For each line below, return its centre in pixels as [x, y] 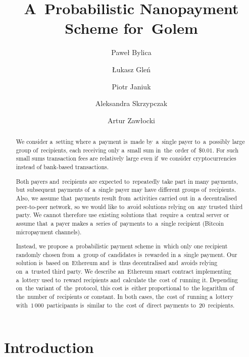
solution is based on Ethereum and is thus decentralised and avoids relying [117, 263]
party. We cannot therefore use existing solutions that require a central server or [122, 215]
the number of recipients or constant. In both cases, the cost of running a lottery [124, 297]
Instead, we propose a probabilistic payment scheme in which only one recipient [122, 246]
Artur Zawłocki [131, 120]
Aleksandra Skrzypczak [131, 103]
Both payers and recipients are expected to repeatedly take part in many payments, [127, 181]
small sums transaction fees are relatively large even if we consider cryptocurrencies [126, 158]
